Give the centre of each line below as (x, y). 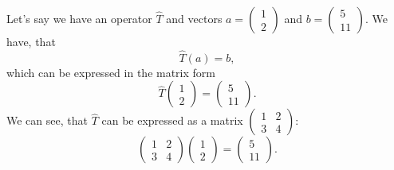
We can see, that (47, 120)
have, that (31, 41)
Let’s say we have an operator (79, 18)
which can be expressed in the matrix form (111, 72)
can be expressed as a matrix (172, 120)
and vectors (194, 18)
